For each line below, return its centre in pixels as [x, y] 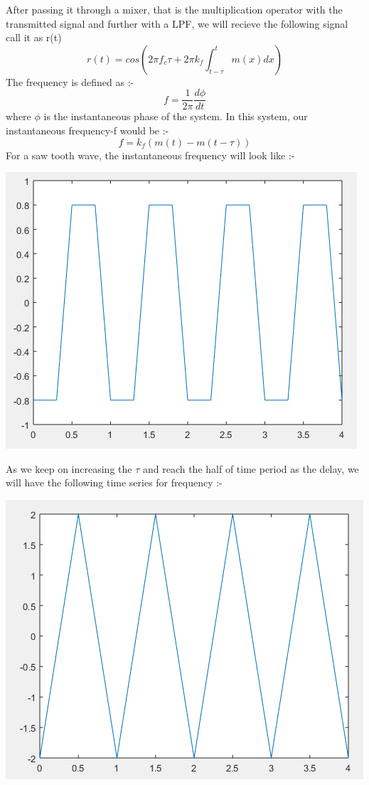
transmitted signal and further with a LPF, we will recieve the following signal [177, 23]
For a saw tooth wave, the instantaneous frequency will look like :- [150, 155]
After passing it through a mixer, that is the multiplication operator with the [174, 9]
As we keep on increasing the [69, 468]
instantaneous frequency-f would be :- [87, 130]
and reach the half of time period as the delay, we [251, 468]
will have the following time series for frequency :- [114, 482]
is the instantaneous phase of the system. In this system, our [176, 116]
